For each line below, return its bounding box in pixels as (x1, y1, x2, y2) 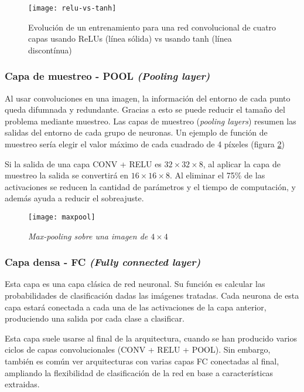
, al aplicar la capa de (203, 157, 281, 170)
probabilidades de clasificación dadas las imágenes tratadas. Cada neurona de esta (5, 289, 299, 302)
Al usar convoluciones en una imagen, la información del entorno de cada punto (5, 92, 291, 104)
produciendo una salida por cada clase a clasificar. (5, 312, 185, 325)
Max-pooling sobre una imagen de (28, 229, 148, 242)
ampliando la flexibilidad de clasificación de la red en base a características (5, 366, 274, 379)
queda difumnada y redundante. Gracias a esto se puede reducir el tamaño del (5, 103, 285, 116)
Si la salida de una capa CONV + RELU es (5, 157, 162, 170)
